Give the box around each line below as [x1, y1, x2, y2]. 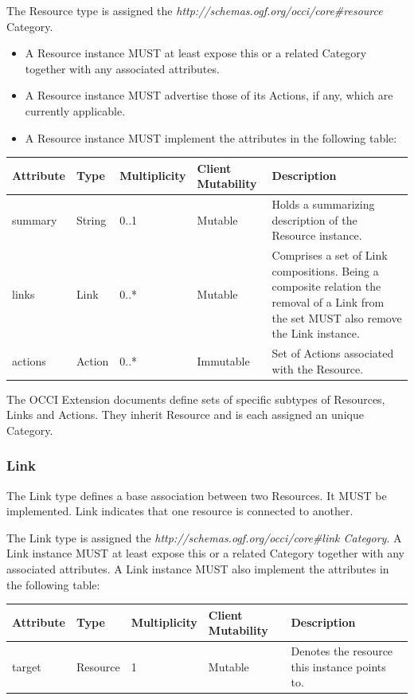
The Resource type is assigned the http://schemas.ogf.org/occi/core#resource [6, 2, 383, 18]
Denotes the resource [291, 643, 393, 659]
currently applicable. [25, 102, 126, 119]
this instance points [291, 658, 386, 675]
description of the [271, 211, 357, 228]
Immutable [197, 352, 250, 369]
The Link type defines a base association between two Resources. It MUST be [6, 487, 387, 503]
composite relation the [271, 278, 381, 295]
